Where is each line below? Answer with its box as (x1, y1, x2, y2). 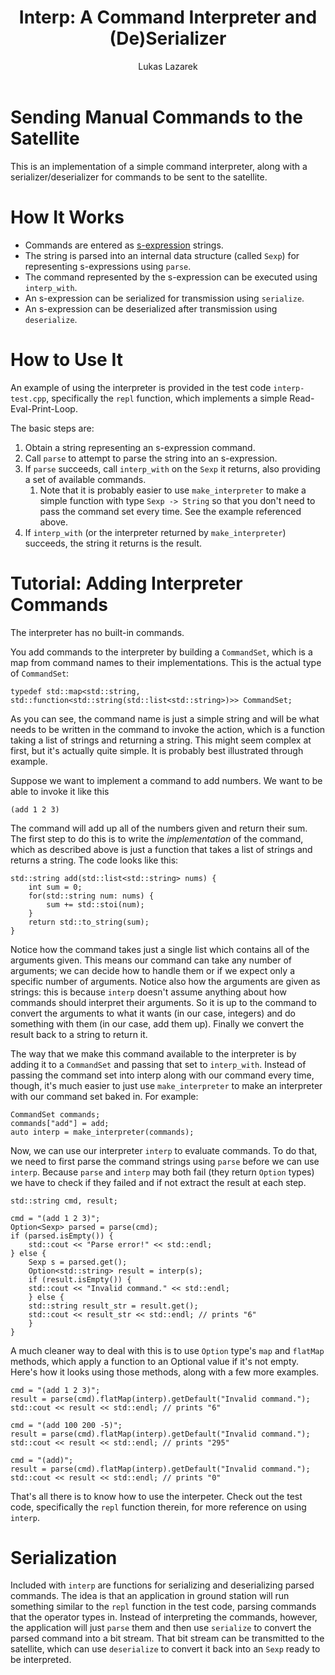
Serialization (10, 1546, 118, 1569)
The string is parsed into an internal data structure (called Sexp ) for (24, 249, 300, 261)
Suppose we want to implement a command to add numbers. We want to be (10, 774, 323, 786)
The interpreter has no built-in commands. (10, 626, 185, 638)
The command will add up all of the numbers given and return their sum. (10, 822, 308, 834)
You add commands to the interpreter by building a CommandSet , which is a (10, 646, 313, 658)
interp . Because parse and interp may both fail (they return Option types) (10, 1166, 315, 1178)
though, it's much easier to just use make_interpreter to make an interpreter (10, 1079, 323, 1091)
